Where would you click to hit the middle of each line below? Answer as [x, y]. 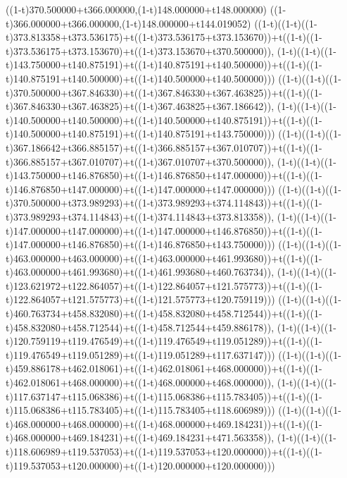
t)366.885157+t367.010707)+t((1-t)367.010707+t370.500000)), [140, 161]
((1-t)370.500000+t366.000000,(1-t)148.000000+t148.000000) [137, 9]
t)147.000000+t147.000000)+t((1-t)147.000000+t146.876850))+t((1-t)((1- [164, 230]
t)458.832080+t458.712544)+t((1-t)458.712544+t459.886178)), [140, 327]
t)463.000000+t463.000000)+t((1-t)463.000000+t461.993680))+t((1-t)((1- [164, 258]
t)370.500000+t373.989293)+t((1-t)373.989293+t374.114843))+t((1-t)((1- [164, 203]
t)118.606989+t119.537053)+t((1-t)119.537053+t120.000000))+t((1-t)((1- [164, 451]
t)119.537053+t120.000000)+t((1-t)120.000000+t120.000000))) [140, 465]
